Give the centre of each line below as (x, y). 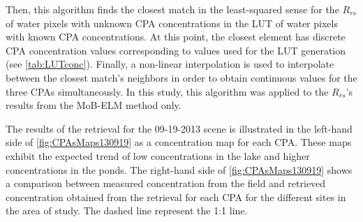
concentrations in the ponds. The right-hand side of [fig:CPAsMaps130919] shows (179, 169)
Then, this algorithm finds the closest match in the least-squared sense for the (172, 9)
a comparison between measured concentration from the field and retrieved (166, 183)
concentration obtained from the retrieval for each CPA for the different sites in (176, 197)
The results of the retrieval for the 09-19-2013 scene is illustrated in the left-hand (179, 128)
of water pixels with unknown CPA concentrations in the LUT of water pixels (172, 23)
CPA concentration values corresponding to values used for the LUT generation (176, 50)
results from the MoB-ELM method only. (94, 105)
